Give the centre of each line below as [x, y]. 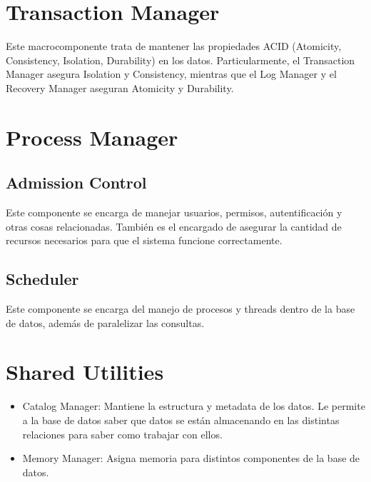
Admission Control [76, 182]
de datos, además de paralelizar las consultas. [105, 322]
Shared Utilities [85, 372]
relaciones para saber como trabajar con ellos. [122, 434]
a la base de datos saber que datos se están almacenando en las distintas [181, 420]
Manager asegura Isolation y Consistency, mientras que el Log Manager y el [171, 74]
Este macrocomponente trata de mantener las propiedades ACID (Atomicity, [174, 46]
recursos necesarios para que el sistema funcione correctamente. [144, 240]
